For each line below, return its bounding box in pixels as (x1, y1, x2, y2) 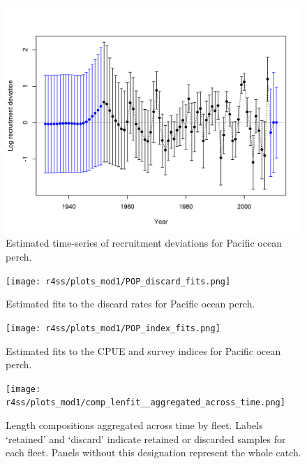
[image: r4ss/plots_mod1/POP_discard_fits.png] (6, 276, 231, 287)
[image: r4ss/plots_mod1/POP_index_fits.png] (6, 323, 220, 333)
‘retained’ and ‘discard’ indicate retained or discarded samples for (6, 431, 286, 446)
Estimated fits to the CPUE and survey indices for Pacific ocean (6, 343, 281, 358)
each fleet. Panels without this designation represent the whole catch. (6, 445, 301, 460)
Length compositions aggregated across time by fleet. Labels (6, 418, 263, 433)
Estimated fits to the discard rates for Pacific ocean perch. (6, 296, 255, 311)
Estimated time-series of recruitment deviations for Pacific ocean (6, 235, 282, 250)
